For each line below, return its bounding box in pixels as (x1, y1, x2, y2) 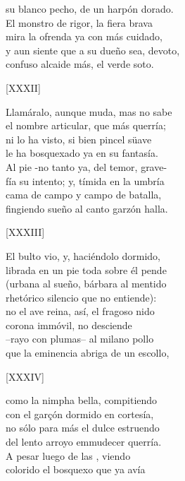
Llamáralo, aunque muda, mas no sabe (6, 104, 172, 119)
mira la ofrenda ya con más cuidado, (6, 29, 162, 44)
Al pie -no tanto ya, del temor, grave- (6, 159, 167, 174)
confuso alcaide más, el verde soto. (6, 57, 154, 71)
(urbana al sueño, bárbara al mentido (6, 276, 167, 291)
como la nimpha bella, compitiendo (6, 393, 158, 408)
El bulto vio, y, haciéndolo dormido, (6, 248, 161, 263)
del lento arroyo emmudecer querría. (6, 434, 162, 449)
